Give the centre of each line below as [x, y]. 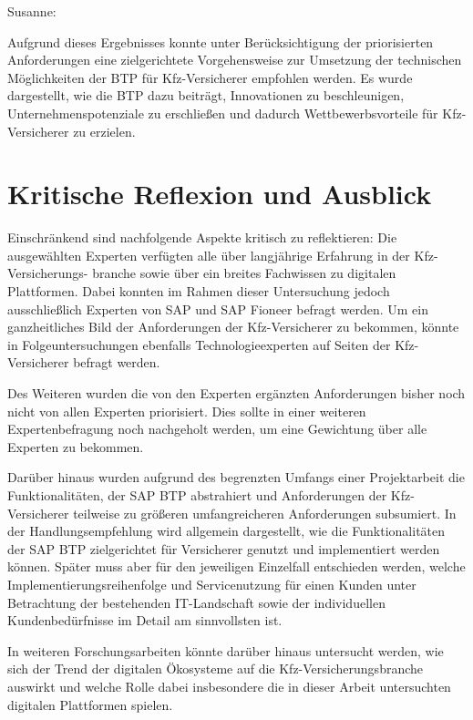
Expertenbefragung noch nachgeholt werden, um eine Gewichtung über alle [217, 429]
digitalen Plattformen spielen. [90, 704]
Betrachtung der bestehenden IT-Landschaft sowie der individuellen [196, 602]
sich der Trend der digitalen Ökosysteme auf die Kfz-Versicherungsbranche [216, 669]
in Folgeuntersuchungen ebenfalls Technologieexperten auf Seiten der [199, 344]
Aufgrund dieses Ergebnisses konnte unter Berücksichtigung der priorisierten [221, 41]
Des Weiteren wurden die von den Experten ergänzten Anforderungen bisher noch [236, 393]
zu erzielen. [104, 131]
